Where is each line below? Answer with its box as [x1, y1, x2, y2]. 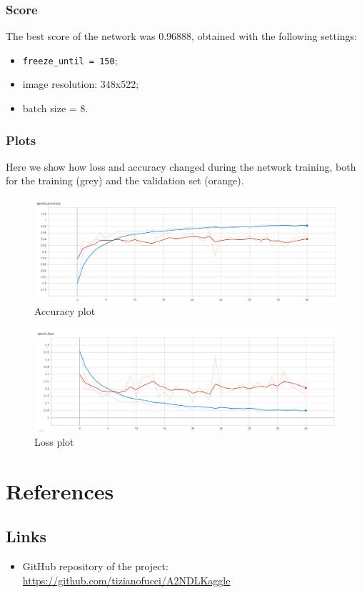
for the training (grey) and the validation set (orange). [6, 173, 244, 188]
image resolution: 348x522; [22, 76, 139, 91]
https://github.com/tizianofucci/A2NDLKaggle [22, 572, 231, 587]
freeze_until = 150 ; [22, 52, 118, 67]
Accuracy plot [34, 304, 96, 319]
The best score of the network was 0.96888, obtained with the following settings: [6, 29, 357, 44]
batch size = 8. [22, 101, 89, 116]
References [6, 476, 114, 505]
